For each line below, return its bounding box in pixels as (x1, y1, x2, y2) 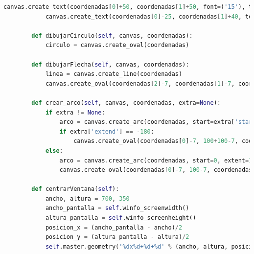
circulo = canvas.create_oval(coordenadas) (45, 42, 189, 49)
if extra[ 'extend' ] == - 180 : (59, 128, 154, 135)
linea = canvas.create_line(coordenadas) (45, 70, 183, 78)
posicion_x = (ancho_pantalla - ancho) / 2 (45, 224, 183, 231)
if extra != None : (45, 109, 105, 116)
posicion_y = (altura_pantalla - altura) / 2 (45, 233, 189, 241)
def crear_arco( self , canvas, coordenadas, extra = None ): (31, 99, 221, 106)
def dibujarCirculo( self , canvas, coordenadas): (31, 32, 193, 39)
